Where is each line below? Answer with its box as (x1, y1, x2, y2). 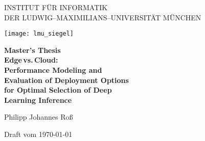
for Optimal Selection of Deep (4, 84, 112, 95)
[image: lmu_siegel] (4, 30, 74, 38)
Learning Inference (4, 94, 72, 105)
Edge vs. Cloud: (4, 54, 58, 65)
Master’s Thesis (4, 44, 61, 55)
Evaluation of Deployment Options (4, 74, 129, 85)
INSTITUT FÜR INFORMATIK (4, 2, 108, 12)
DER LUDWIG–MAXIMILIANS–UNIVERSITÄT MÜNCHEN (4, 12, 201, 22)
